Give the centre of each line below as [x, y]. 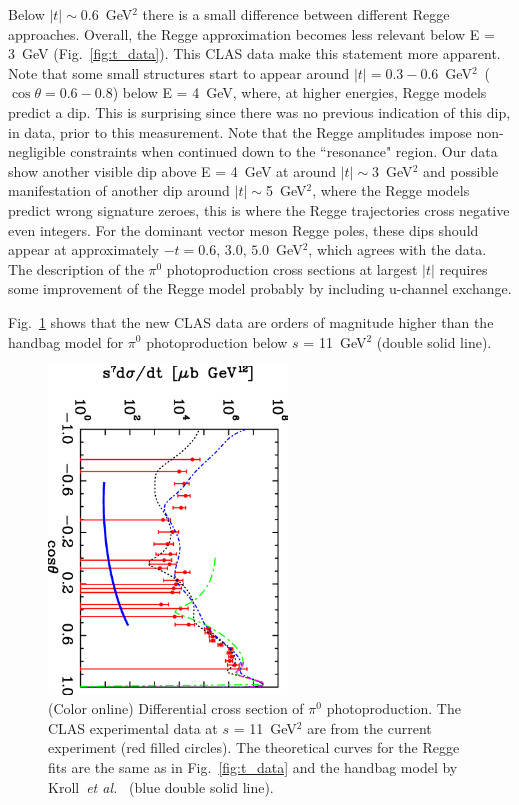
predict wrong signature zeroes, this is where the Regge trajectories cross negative [259, 209]
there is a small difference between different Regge [296, 14]
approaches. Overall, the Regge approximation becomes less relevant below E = [251, 33]
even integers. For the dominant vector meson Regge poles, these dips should [243, 229]
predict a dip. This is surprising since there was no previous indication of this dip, [259, 111]
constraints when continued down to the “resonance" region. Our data [284, 151]
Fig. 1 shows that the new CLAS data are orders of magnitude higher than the [251, 321]
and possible [460, 170]
